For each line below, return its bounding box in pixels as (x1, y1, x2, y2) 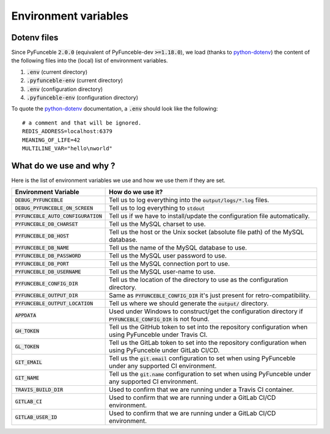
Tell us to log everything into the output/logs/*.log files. (109, 196, 269, 204)
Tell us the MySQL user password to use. (109, 251, 227, 260)
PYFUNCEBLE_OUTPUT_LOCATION (15, 300, 94, 306)
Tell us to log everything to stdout (109, 204, 205, 212)
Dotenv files (11, 32, 59, 43)
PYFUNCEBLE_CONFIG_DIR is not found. (109, 315, 210, 324)
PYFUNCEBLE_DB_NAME (15, 244, 70, 251)
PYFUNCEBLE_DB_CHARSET (15, 220, 79, 227)
